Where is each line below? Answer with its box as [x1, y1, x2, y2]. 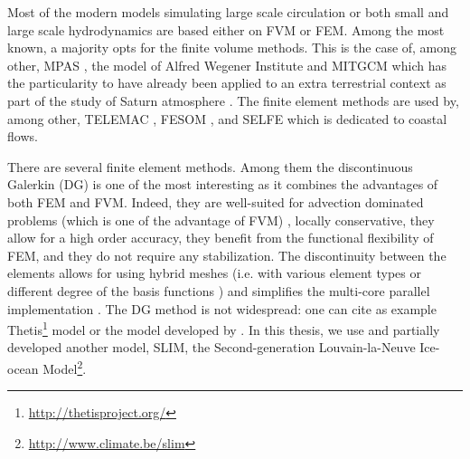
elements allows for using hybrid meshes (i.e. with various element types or [7, 263, 421, 282]
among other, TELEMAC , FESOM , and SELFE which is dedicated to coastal [7, 109, 447, 128]
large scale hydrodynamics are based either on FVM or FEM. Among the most [7, 20, 445, 39]
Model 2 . [42, 356, 87, 378]
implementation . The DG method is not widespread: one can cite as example [7, 299, 437, 318]
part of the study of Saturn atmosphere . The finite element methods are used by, [7, 91, 459, 110]
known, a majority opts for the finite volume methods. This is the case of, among [7, 38, 457, 57]
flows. [7, 127, 38, 146]
